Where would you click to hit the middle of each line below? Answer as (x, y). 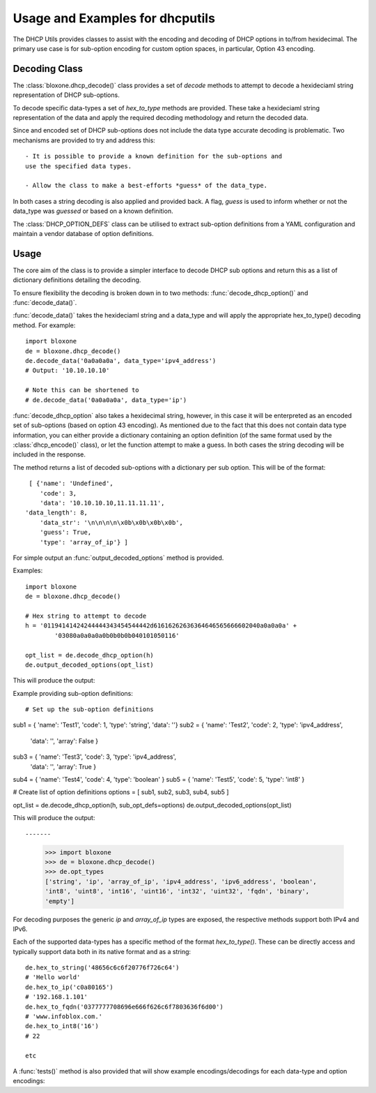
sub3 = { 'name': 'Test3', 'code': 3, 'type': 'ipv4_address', (95, 757)
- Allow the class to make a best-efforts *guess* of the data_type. (147, 186)
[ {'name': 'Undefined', (71, 484)
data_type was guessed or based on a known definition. (93, 211)
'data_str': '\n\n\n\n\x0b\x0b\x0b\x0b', (111, 522)
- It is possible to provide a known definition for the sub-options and (154, 156)
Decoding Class (48, 69)
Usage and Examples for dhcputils (114, 18)
